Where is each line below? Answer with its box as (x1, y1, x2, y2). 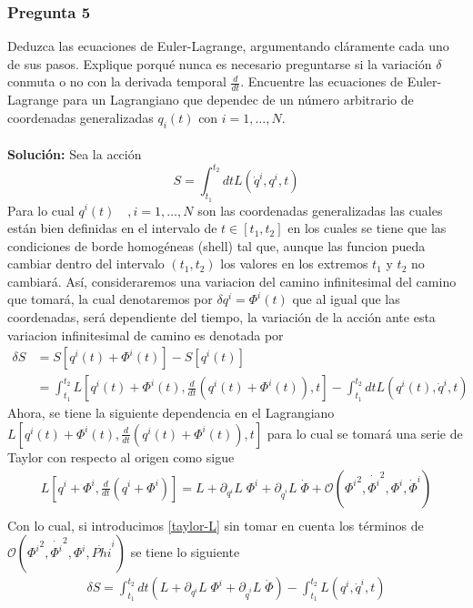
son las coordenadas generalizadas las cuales (197, 200, 443, 219)
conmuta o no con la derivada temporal (7, 72, 226, 91)
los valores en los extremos (220, 254, 368, 273)
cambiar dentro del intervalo (7, 254, 165, 273)
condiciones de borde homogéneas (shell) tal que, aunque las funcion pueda (7, 236, 426, 255)
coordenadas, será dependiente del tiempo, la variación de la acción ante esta (7, 308, 436, 327)
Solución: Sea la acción (7, 145, 142, 164)
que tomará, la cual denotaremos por (7, 289, 213, 309)
